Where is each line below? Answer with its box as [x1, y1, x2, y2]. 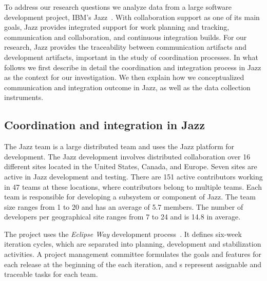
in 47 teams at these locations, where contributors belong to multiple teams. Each [4, 181, 262, 192]
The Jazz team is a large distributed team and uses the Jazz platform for [4, 141, 235, 152]
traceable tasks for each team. [4, 269, 98, 279]
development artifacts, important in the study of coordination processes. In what [4, 51, 258, 62]
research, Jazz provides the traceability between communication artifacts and [4, 42, 246, 52]
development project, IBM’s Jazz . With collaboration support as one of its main [4, 11, 260, 22]
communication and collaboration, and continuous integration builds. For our [4, 31, 247, 42]
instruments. [4, 92, 44, 103]
